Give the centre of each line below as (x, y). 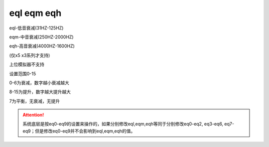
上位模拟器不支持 (27, 64)
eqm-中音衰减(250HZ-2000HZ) (42, 37)
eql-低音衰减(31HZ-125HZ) (36, 28)
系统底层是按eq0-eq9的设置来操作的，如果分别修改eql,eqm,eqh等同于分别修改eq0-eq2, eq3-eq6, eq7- (128, 124)
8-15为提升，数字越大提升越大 (40, 92)
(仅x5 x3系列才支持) (30, 55)
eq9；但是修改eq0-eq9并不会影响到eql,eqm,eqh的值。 (79, 131)
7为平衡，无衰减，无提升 (34, 101)
